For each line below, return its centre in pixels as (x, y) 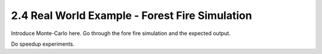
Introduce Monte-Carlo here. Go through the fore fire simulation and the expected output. (121, 33)
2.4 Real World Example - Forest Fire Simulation (131, 15)
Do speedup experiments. (43, 44)
